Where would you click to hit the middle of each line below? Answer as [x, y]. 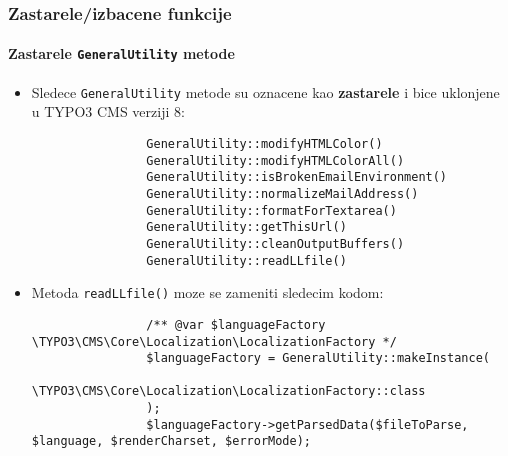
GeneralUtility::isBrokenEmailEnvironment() [297, 177]
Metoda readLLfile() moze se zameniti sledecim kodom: [207, 292]
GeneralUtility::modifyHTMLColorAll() [275, 160]
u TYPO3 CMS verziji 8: [108, 111]
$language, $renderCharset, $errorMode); [171, 441]
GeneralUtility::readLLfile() [246, 260]
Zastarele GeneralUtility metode [121, 53]
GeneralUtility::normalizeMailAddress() [282, 193]
